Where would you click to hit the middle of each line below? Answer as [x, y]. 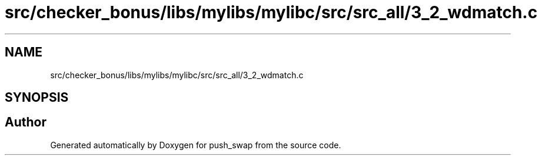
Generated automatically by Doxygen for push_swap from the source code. [196, 145]
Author [26, 122]
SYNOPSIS [37, 98]
